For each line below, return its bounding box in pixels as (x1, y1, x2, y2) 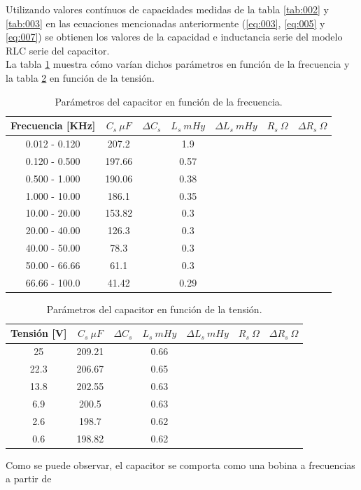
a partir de (6, 471, 52, 486)
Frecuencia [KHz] (10, 118, 96, 133)
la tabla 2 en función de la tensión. (6, 70, 155, 85)
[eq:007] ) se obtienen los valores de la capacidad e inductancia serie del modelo (6, 29, 343, 44)
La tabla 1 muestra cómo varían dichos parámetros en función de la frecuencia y (6, 57, 350, 71)
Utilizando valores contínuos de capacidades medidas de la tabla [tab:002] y (6, 2, 329, 16)
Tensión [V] (10, 326, 67, 340)
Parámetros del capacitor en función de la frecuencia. (55, 94, 283, 108)
